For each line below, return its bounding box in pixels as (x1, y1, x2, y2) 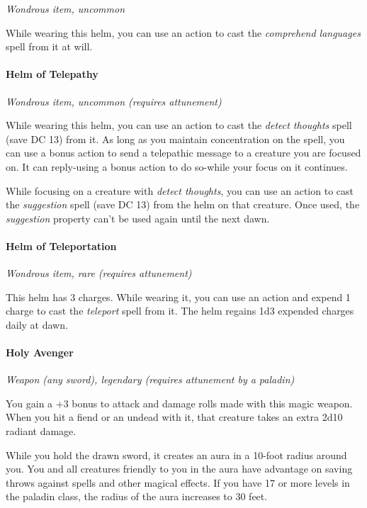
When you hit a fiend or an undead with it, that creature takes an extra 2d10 (6, 410, 343, 424)
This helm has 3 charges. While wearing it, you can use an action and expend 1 (6, 289, 351, 304)
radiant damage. (6, 424, 77, 439)
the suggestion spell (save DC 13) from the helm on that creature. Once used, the (6, 197, 360, 212)
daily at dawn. (6, 317, 68, 332)
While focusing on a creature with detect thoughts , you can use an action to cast (6, 183, 354, 198)
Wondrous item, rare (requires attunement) (6, 266, 192, 281)
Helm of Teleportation (6, 238, 117, 253)
